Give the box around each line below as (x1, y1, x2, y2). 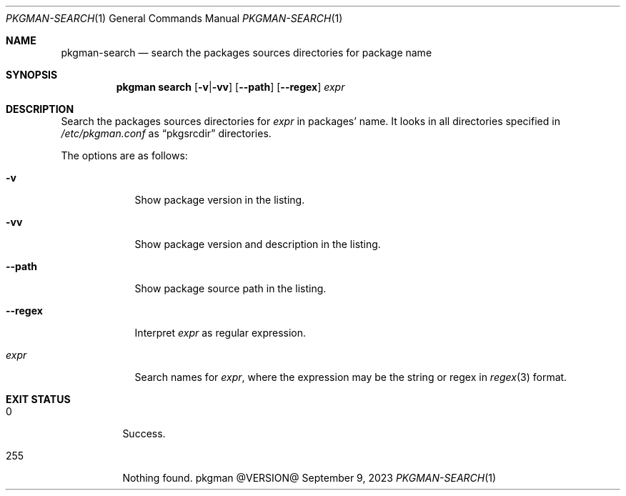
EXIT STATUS (6, 393, 71, 405)
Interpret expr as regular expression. (134, 327, 307, 339)
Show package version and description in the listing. (134, 238, 381, 250)
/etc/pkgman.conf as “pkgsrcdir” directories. (61, 127, 272, 139)
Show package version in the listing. (134, 194, 305, 206)
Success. (122, 427, 166, 440)
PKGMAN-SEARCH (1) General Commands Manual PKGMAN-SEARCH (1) (6, 12, 343, 24)
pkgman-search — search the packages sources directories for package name (61, 46, 432, 59)
